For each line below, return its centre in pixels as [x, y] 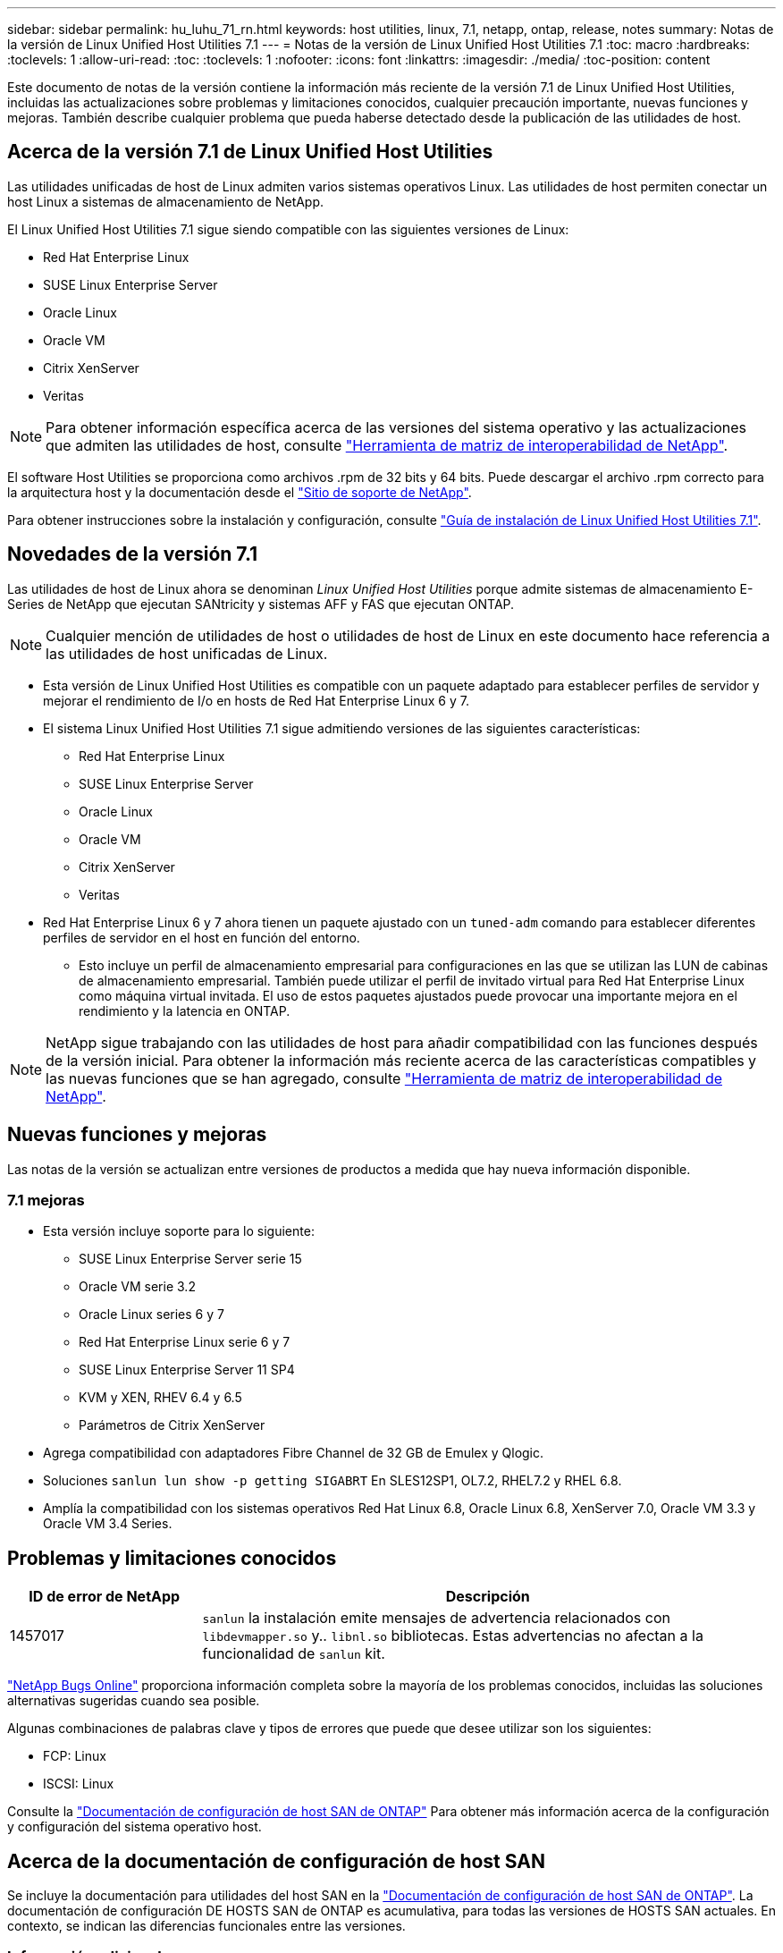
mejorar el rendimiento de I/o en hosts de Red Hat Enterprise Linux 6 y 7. [256, 700]
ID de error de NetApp [105, 1597]
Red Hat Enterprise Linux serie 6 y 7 [185, 1342]
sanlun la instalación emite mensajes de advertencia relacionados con [436, 1618]
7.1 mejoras [46, 1200]
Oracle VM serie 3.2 [137, 1287]
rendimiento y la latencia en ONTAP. [185, 1010]
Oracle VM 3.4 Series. [108, 1524]
